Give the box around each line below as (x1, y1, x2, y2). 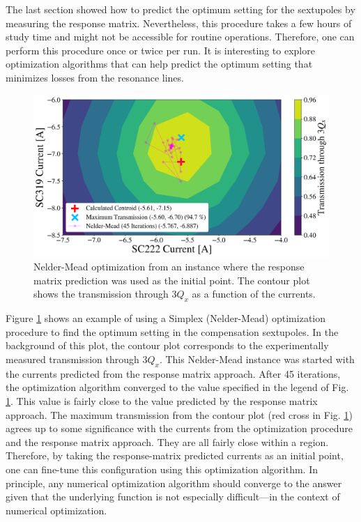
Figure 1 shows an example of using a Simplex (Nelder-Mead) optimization (6, 311, 326, 325)
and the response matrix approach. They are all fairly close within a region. (6, 434, 329, 449)
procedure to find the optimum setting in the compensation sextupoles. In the (6, 324, 339, 339)
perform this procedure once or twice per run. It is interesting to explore (6, 43, 315, 57)
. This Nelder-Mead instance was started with (159, 352, 355, 367)
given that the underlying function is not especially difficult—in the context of (6, 489, 340, 504)
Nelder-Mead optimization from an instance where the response (33, 259, 305, 274)
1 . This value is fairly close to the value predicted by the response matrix (6, 394, 318, 408)
